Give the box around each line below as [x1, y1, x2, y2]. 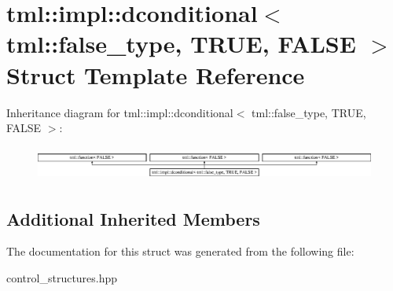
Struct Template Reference [6, 58, 305, 90]
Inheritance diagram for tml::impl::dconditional [6, 104, 233, 120]
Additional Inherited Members [6, 206, 260, 230]
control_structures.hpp [6, 269, 118, 285]
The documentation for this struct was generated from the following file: [6, 243, 354, 260]
